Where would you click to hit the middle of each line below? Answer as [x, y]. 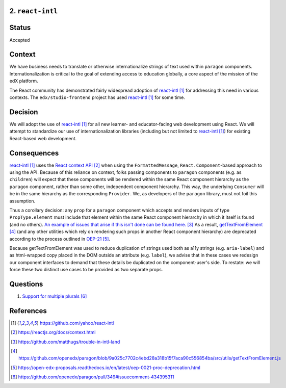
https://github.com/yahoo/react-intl [77, 323]
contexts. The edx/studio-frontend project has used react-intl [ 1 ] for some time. [97, 97]
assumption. [22, 201]
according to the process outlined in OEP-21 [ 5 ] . [60, 239]
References [28, 311]
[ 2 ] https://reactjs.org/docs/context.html [53, 332]
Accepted [20, 40]
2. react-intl [34, 11]
